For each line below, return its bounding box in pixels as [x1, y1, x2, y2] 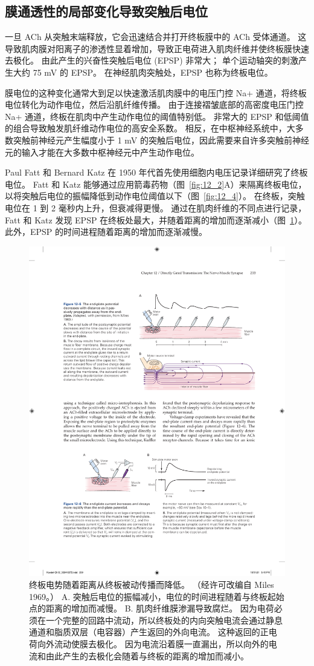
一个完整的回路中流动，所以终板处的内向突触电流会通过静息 [45, 613, 283, 626]
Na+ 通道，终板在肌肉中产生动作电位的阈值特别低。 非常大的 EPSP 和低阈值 [5, 110, 309, 122]
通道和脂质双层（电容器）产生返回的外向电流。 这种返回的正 [29, 625, 269, 638]
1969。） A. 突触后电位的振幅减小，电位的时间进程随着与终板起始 [29, 590, 284, 602]
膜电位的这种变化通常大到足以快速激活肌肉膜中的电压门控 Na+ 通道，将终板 [5, 86, 307, 99]
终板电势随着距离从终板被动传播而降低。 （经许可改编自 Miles [29, 578, 274, 591]
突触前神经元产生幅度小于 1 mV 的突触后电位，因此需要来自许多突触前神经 [13, 133, 309, 146]
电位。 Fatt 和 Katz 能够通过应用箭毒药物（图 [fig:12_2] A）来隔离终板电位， [5, 177, 307, 190]
